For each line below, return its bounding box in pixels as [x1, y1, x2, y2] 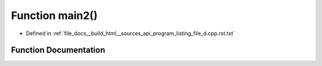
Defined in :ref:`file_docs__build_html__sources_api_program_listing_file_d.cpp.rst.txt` [26, 30, 235, 37]
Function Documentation [11, 45, 106, 55]
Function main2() [11, 9, 98, 22]
